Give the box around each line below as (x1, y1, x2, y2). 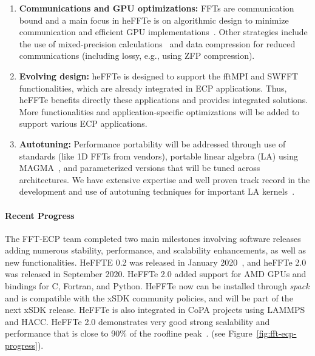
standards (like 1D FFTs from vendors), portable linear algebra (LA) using (19, 149, 298, 162)
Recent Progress (5, 209, 75, 221)
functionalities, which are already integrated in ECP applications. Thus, (19, 81, 287, 94)
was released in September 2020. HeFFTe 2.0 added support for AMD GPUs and (5, 267, 307, 280)
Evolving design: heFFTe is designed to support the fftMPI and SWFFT (19, 69, 299, 82)
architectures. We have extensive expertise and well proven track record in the (19, 173, 310, 186)
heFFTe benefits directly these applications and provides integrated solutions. (19, 93, 308, 106)
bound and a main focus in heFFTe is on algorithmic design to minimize (19, 13, 289, 26)
